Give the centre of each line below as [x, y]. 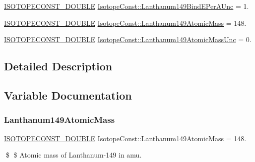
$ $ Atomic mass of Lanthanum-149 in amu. [74, 155]
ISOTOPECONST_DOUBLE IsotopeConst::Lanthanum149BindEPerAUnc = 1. [127, 6]
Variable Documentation [68, 95]
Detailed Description [58, 66]
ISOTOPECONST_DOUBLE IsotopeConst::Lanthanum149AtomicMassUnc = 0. [128, 39]
